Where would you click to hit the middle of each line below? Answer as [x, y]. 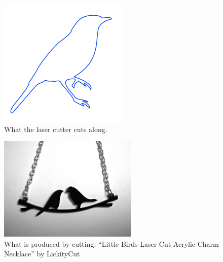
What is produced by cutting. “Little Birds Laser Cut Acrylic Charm [111, 243]
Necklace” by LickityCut [42, 254]
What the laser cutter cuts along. [56, 129]
